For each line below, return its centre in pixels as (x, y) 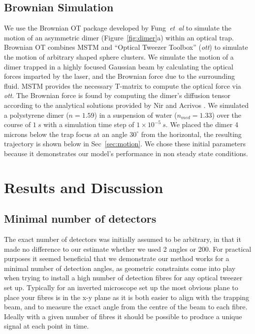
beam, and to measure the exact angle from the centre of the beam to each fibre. (126, 307)
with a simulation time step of (89, 124)
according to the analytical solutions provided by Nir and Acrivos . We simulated (127, 105)
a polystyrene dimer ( (36, 115)
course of (17, 124)
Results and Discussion (84, 187)
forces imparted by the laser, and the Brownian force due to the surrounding (119, 76)
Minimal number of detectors (80, 218)
